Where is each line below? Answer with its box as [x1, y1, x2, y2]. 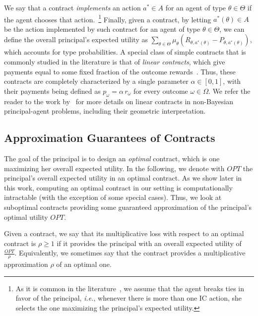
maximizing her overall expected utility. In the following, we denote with [4, 163, 225, 173]
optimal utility [4, 211, 48, 222]
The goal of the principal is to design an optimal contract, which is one [4, 153, 220, 163]
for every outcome [133, 85, 188, 96]
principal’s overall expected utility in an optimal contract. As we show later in [4, 173, 242, 183]
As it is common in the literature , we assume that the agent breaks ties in [15, 283, 244, 293]
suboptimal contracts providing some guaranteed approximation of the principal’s [4, 201, 252, 212]
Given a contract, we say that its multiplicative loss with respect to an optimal [4, 228, 244, 239]
